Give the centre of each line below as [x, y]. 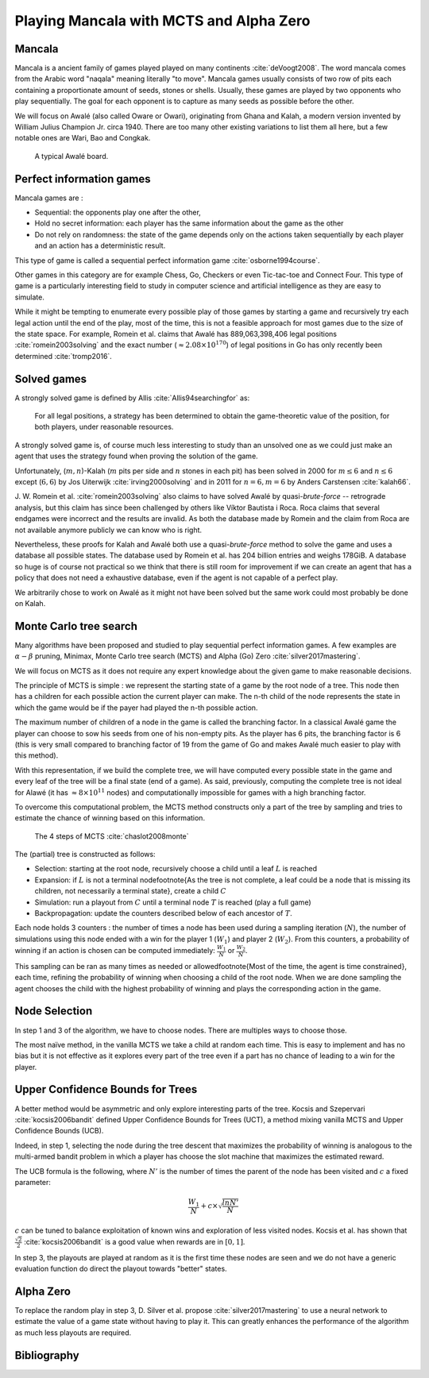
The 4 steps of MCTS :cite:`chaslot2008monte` [112, 836]
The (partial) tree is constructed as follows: [85, 855]
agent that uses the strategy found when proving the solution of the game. [136, 456]
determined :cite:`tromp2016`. [64, 356]
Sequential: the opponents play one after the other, [118, 212]
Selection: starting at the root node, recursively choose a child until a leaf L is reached [176, 869]
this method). [37, 755]
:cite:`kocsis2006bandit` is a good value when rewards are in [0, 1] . [135, 1241]
